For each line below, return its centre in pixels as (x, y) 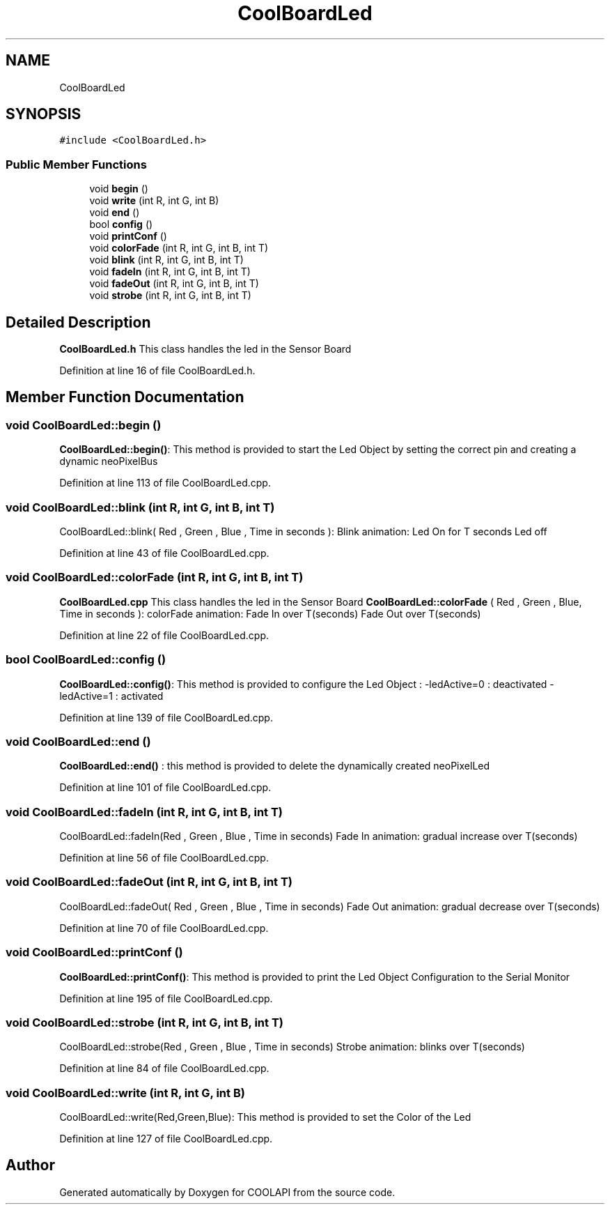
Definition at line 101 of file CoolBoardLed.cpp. (165, 788)
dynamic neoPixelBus (109, 461)
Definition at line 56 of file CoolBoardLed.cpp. (164, 858)
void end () (115, 213)
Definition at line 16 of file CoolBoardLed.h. (157, 371)
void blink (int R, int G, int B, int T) (166, 260)
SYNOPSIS (44, 114)
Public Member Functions (76, 164)
